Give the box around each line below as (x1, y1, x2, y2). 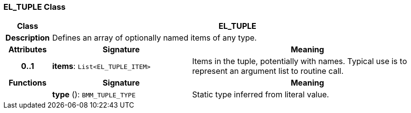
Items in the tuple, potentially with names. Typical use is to (192, 56, 407, 67)
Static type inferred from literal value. (192, 90, 329, 100)
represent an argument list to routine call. (192, 66, 343, 76)
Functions (8, 78, 46, 88)
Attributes (8, 45, 47, 55)
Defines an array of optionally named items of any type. (52, 33, 257, 43)
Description (5, 33, 50, 43)
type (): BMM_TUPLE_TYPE (52, 90, 136, 100)
